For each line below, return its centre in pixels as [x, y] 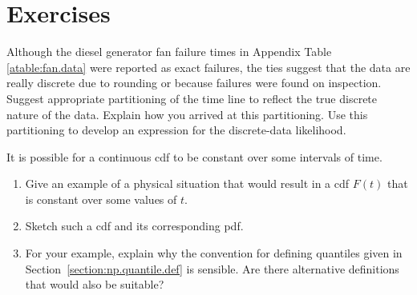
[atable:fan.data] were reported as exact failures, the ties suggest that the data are [208, 67]
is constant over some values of [101, 199]
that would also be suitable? [95, 284]
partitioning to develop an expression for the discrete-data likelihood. [176, 130]
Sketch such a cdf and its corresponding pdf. [134, 226]
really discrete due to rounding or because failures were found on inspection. [194, 83]
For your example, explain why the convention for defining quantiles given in [214, 253]
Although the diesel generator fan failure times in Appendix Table [169, 52]
